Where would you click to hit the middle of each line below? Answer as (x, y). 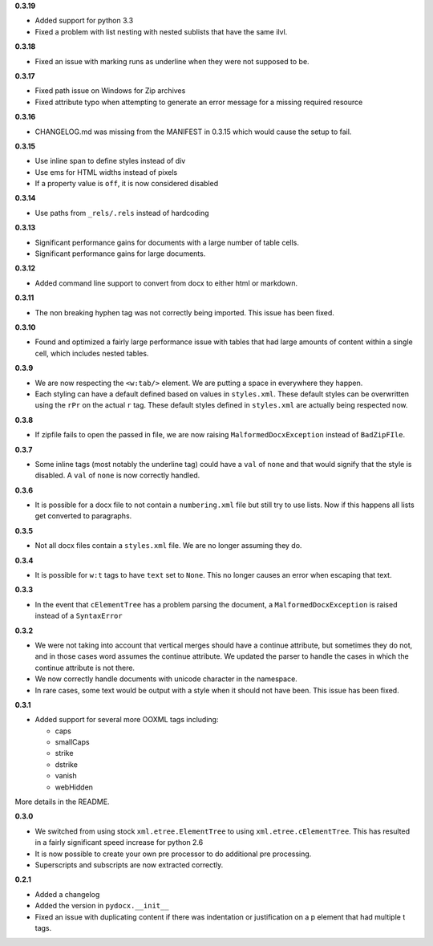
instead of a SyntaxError (79, 616)
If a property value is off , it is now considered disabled (127, 184)
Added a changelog (67, 894)
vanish (66, 776)
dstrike (66, 764)
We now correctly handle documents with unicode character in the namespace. (166, 679)
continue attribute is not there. (85, 668)
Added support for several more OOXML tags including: (127, 720)
